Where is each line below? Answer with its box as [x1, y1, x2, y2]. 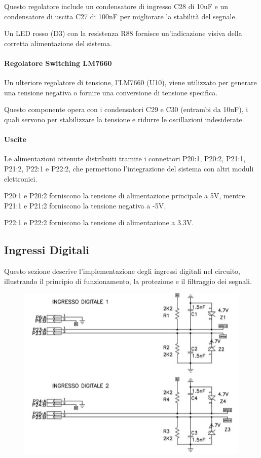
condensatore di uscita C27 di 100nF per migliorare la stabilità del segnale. [4, 11, 237, 21]
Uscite [4, 134, 27, 145]
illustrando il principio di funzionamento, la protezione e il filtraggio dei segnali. [4, 275, 252, 286]
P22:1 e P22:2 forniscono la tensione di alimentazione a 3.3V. [4, 217, 194, 228]
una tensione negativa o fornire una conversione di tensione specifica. [4, 87, 218, 97]
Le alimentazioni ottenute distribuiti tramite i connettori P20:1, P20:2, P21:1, [4, 153, 246, 164]
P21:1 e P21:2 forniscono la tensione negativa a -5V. [4, 200, 166, 210]
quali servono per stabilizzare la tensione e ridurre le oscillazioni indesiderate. [4, 114, 244, 124]
